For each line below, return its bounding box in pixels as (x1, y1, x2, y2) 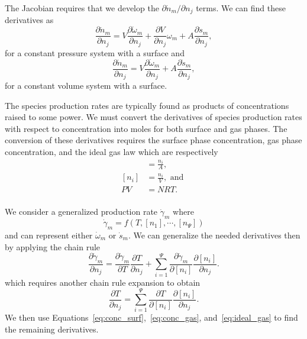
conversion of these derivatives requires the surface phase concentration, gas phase (5, 134, 302, 146)
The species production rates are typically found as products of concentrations (5, 99, 289, 111)
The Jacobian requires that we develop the (5, 2, 159, 14)
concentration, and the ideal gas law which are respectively (5, 146, 218, 158)
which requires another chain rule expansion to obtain (5, 276, 201, 288)
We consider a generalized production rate (5, 205, 158, 218)
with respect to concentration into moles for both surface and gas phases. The (5, 122, 287, 134)
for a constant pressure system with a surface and (5, 46, 185, 59)
